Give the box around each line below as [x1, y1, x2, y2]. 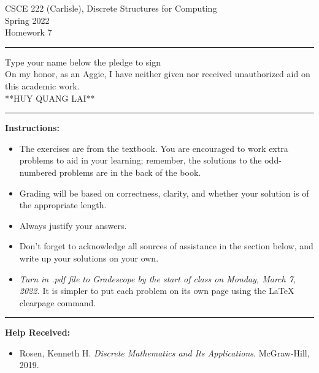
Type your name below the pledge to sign [5, 55, 161, 68]
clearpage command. [19, 296, 96, 309]
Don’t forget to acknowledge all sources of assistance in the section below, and [19, 239, 313, 252]
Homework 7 [5, 26, 52, 39]
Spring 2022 [5, 13, 50, 26]
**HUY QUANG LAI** [5, 91, 95, 104]
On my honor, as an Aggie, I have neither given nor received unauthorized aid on [5, 67, 310, 80]
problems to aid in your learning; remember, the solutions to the [19, 154, 262, 167]
